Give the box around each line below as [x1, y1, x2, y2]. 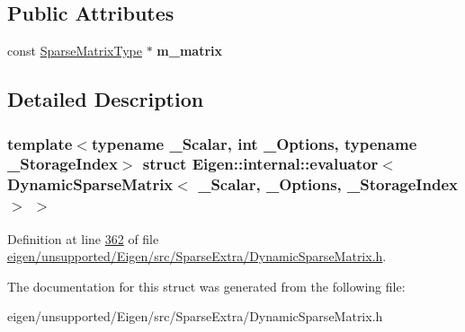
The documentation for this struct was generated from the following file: [7, 276, 406, 295]
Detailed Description [7, 85, 204, 113]
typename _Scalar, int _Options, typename [91, 132, 417, 154]
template [7, 132, 73, 154]
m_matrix [156, 41, 222, 60]
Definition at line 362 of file [7, 229, 159, 248]
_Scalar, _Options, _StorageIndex [198, 173, 458, 196]
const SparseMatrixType [7, 41, 142, 60]
